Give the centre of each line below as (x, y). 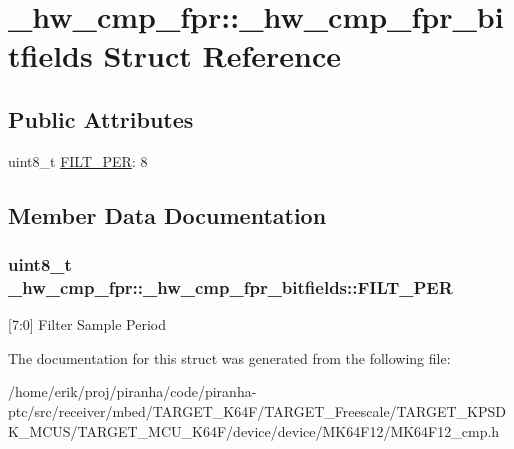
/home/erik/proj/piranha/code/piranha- (132, 391)
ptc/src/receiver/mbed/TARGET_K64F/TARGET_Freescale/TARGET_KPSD (257, 411)
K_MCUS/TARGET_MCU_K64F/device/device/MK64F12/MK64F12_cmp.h (254, 430)
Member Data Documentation (167, 214)
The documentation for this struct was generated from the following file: (229, 357)
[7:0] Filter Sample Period (87, 324)
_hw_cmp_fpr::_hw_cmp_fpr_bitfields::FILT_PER (230, 286)
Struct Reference (222, 55)
